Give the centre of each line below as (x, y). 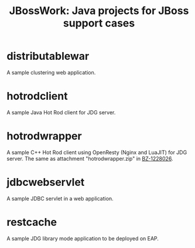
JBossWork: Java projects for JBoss (99, 11)
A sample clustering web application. (51, 72)
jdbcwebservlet (46, 182)
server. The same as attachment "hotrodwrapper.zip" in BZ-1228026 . (90, 158)
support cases (99, 23)
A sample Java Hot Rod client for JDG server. (61, 112)
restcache (32, 222)
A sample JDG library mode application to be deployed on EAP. (83, 238)
